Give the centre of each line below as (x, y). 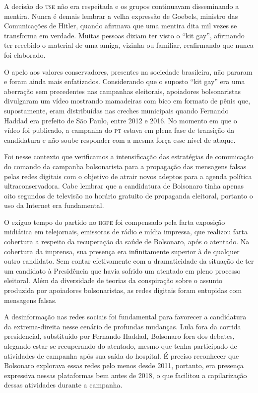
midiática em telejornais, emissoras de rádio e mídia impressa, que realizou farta (126, 232)
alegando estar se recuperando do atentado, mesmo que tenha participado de (121, 346)
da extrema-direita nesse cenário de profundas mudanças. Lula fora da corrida (123, 326)
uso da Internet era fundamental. (54, 205)
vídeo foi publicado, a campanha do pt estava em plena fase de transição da (119, 130)
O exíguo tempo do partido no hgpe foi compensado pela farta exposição (115, 222)
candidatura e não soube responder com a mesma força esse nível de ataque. (120, 140)
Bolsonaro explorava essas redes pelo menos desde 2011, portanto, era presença (124, 365)
